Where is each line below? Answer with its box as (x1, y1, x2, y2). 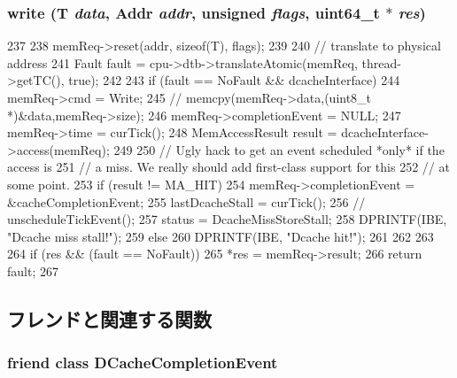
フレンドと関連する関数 (7, 305, 212, 332)
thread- (361, 53, 401, 72)
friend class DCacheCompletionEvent (7, 351, 278, 374)
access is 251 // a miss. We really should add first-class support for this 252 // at (7, 158, 450, 176)
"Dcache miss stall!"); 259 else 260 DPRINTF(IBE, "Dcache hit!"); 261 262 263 (7, 227, 434, 245)
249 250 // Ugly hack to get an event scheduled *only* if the (113, 140, 445, 158)
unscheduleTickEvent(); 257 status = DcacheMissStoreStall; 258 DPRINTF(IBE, (7, 210, 447, 228)
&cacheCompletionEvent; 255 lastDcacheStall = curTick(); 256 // (7, 192, 366, 211)
